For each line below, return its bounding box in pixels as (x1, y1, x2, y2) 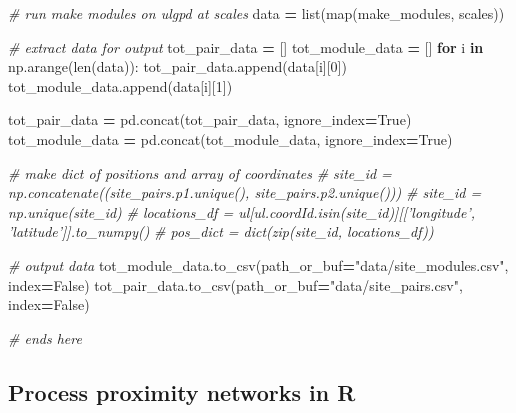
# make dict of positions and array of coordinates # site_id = (8, 162, 392, 183)
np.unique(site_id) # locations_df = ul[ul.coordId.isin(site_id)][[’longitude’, (8, 201, 476, 222)
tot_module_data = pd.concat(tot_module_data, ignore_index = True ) (8, 128, 453, 149)
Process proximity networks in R (8, 376, 356, 407)
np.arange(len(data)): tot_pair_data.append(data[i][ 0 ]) (8, 56, 347, 77)
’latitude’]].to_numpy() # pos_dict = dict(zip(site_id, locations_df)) (8, 221, 434, 242)
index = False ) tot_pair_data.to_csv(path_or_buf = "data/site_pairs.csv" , (8, 274, 463, 295)
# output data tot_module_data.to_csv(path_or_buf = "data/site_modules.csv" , (8, 254, 509, 275)
